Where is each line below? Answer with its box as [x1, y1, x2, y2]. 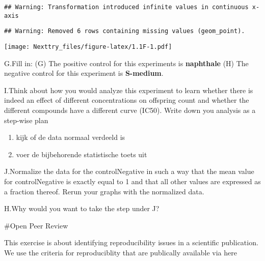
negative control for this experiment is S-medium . [4, 68, 164, 78]
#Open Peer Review [4, 220, 68, 230]
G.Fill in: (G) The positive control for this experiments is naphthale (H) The [4, 57, 249, 68]
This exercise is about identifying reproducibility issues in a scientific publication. [4, 237, 258, 248]
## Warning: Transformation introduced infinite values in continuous [4, 4, 249, 11]
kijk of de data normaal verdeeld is [16, 132, 125, 142]
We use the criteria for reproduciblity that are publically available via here [4, 247, 237, 257]
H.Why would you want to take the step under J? [4, 203, 160, 214]
